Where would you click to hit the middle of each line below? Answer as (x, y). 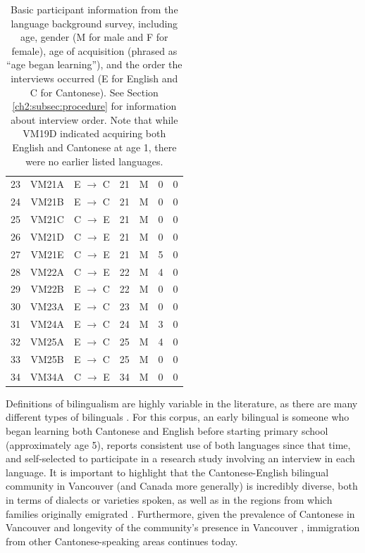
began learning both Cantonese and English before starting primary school (167, 430)
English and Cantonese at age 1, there (94, 147)
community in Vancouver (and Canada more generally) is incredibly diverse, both (182, 486)
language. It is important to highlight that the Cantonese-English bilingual (167, 472)
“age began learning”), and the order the (94, 64)
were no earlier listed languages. (94, 161)
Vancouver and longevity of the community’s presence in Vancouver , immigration (183, 527)
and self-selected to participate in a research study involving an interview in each (180, 458)
